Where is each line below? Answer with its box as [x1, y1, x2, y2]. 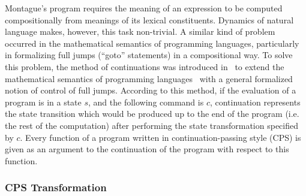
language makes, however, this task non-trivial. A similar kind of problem [5, 25, 275, 38]
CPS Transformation [5, 180, 107, 195]
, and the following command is [88, 95, 204, 108]
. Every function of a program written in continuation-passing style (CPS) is [20, 131, 301, 143]
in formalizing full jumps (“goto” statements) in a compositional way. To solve [5, 49, 293, 61]
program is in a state [5, 95, 82, 108]
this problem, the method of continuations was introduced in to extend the [5, 60, 284, 73]
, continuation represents [209, 95, 301, 108]
